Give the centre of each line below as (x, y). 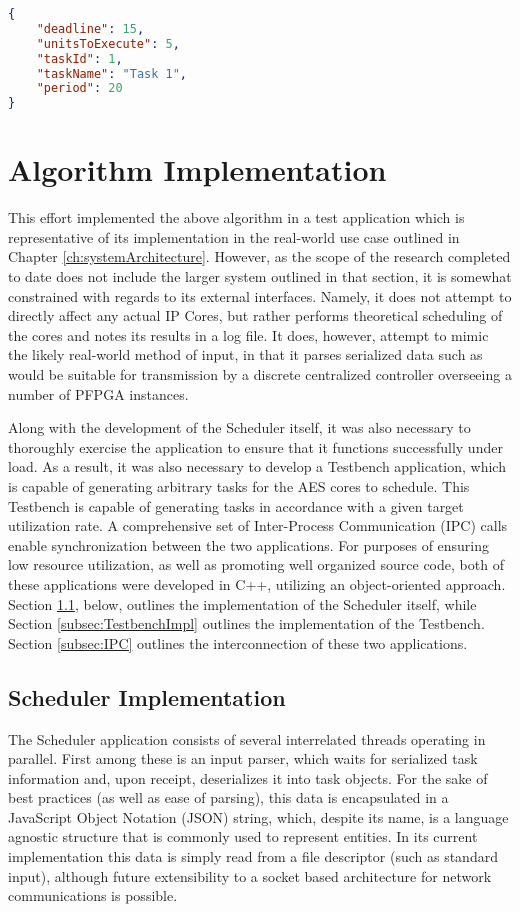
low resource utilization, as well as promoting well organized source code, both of (256, 564)
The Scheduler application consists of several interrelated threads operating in (247, 738)
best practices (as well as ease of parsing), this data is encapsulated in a (228, 797)
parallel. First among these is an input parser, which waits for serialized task (243, 758)
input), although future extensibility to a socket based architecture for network (250, 875)
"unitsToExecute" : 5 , (108, 43)
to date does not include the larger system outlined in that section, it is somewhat (260, 276)
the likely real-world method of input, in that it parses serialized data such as (245, 354)
